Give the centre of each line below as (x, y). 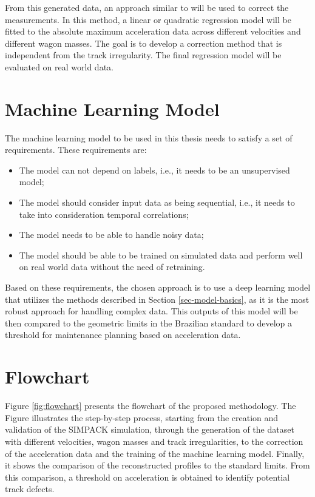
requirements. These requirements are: (76, 150)
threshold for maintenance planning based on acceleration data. (123, 335)
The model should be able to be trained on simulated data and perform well (161, 255)
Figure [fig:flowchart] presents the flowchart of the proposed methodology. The (151, 406)
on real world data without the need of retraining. (112, 267)
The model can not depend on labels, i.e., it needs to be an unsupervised (154, 170)
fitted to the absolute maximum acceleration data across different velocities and (153, 31)
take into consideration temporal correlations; (104, 214)
